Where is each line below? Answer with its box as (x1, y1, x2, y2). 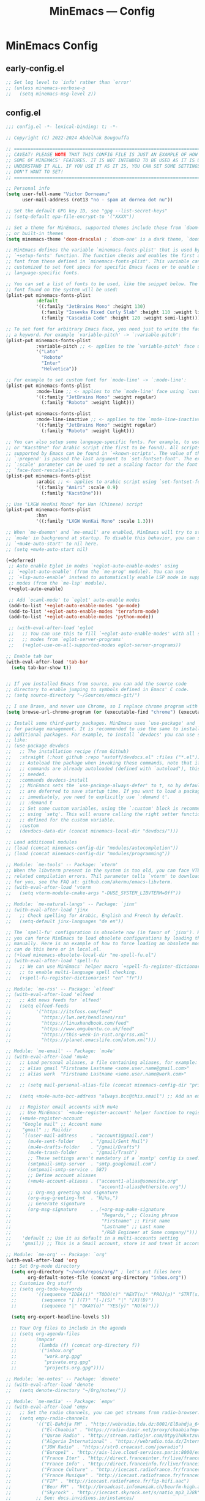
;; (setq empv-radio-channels (6, 1415, 88, 1421)
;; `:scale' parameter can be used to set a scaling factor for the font (6, 462, 198, 468)
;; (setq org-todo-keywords (11, 1286, 83, 1292)
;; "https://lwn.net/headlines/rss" (6, 1014, 127, 1020)
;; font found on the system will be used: (6, 286, 119, 293)
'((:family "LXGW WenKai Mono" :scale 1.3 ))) (35, 518, 154, 525)
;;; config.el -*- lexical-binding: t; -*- (6, 124, 119, 130)
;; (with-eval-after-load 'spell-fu (6, 958, 99, 964)
